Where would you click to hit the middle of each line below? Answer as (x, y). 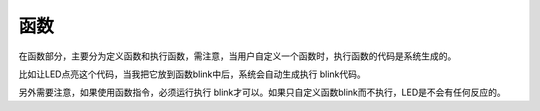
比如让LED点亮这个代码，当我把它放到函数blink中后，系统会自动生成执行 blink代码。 (192, 74)
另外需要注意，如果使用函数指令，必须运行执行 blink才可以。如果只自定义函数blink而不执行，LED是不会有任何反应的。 (262, 92)
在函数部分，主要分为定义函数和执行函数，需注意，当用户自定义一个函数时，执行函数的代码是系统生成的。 (237, 56)
